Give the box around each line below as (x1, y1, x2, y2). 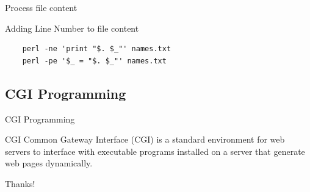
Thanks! (5, 177, 35, 190)
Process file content (5, 1, 77, 13)
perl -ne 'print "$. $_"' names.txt (22, 44, 171, 54)
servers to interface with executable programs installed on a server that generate (5, 144, 305, 157)
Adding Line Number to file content (5, 21, 139, 34)
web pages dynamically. (5, 157, 93, 169)
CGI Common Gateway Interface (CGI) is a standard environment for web (5, 133, 285, 146)
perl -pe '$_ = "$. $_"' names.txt (22, 56, 167, 65)
